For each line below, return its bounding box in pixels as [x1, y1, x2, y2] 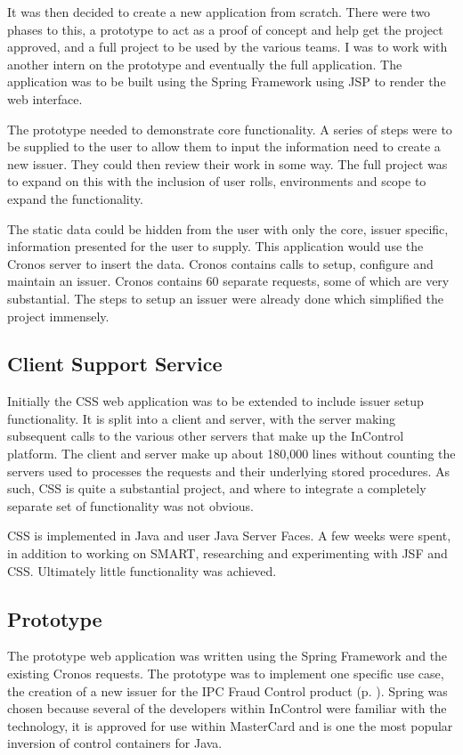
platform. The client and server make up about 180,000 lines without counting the [7, 444, 456, 463]
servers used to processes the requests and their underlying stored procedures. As [7, 461, 450, 480]
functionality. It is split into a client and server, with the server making [7, 409, 396, 427]
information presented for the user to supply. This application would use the [7, 237, 424, 256]
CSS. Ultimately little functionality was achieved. [7, 561, 277, 580]
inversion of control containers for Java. [7, 734, 223, 752]
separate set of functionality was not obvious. [7, 496, 254, 515]
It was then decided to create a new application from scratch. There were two [7, 3, 431, 20]
